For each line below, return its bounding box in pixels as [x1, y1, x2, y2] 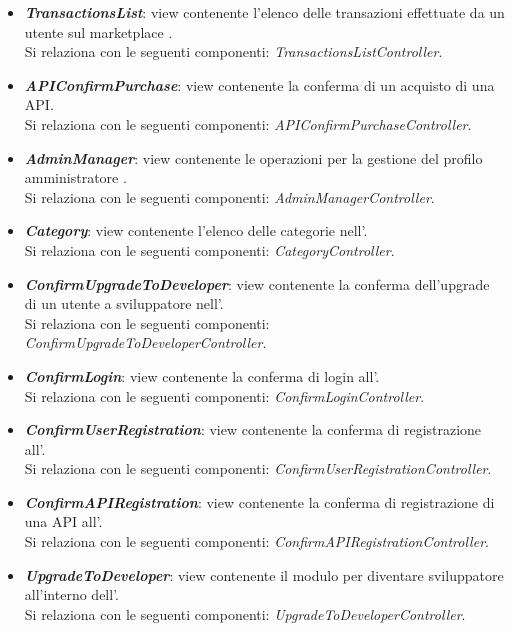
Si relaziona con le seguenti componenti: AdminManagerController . [24, 186, 435, 207]
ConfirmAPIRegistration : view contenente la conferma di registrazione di [24, 491, 495, 512]
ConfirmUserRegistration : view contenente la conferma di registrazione [24, 419, 482, 440]
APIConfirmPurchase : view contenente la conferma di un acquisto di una [24, 74, 495, 95]
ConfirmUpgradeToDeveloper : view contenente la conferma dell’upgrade [24, 273, 490, 294]
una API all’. [24, 511, 103, 532]
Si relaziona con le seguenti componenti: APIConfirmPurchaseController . [24, 113, 472, 134]
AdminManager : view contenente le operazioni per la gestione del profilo [24, 147, 483, 168]
